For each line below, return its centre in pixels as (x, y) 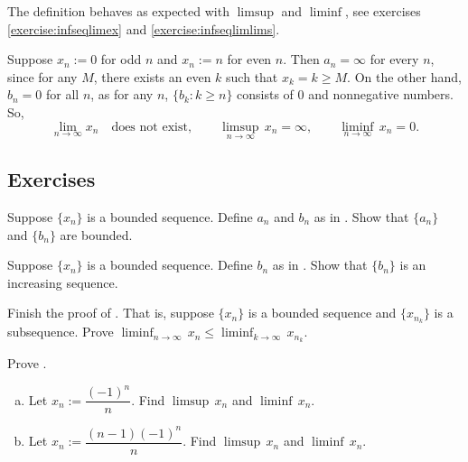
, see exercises (383, 11)
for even (249, 59)
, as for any (122, 94)
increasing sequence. (63, 282)
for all (63, 94)
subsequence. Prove (61, 332)
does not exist (150, 127)
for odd (121, 59)
